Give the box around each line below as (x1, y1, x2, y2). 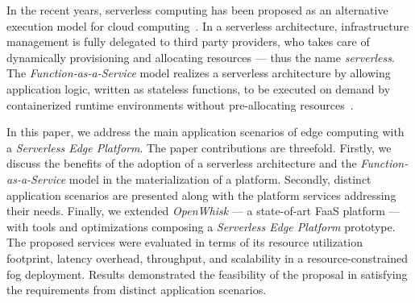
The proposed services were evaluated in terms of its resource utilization (6, 234, 363, 251)
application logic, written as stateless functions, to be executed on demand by (6, 80, 391, 97)
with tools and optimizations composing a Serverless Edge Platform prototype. (6, 218, 396, 235)
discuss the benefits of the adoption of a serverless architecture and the (6, 155, 357, 172)
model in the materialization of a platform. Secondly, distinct (68, 170, 371, 187)
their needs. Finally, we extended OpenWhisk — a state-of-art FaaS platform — (6, 202, 400, 219)
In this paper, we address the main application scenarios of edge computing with (6, 123, 405, 140)
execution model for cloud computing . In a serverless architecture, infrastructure (6, 17, 409, 34)
